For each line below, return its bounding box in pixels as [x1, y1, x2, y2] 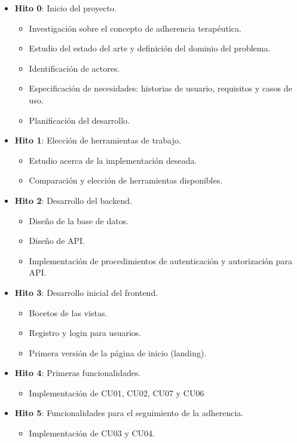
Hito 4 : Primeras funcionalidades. [14, 366, 141, 379]
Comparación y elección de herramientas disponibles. [29, 174, 223, 187]
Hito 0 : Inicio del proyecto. [14, 2, 117, 14]
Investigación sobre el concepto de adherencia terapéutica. [29, 22, 241, 34]
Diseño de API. [29, 234, 85, 247]
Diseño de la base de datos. [29, 214, 129, 227]
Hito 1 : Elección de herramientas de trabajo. [14, 134, 181, 146]
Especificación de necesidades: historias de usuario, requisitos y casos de [29, 82, 292, 94]
